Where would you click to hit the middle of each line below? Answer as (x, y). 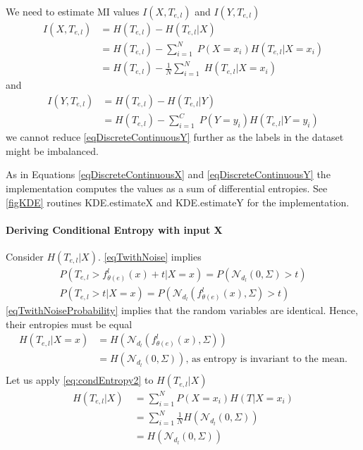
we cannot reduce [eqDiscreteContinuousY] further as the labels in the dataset (175, 137)
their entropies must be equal (69, 324)
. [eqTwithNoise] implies (149, 257)
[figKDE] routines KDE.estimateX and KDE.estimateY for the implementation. (178, 202)
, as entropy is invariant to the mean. (266, 360)
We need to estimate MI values (73, 11)
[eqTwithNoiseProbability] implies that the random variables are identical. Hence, (182, 310)
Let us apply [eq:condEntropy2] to (80, 380)
